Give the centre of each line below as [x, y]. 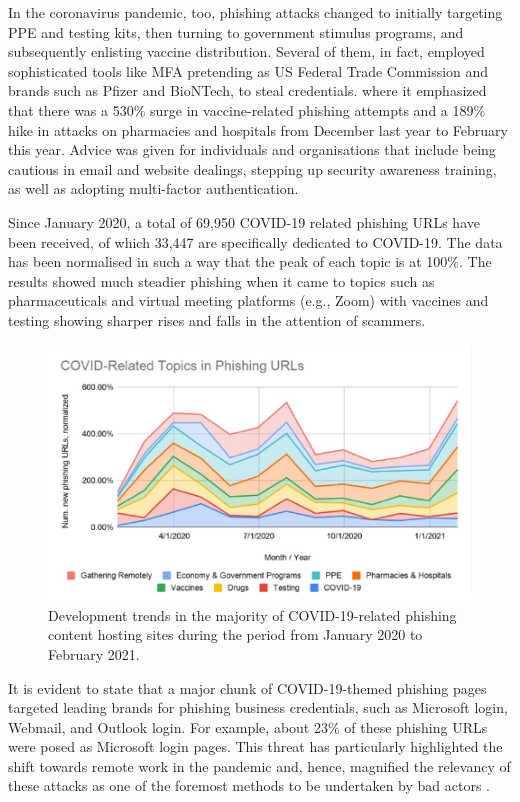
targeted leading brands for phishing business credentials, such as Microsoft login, [258, 707]
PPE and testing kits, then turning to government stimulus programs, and [236, 31]
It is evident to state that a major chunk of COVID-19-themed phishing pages [247, 687]
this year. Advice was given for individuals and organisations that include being [252, 149]
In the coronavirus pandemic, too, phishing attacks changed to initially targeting [255, 12]
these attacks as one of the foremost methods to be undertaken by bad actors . [249, 785]
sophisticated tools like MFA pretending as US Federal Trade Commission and [248, 70]
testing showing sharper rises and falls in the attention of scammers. [217, 319]
